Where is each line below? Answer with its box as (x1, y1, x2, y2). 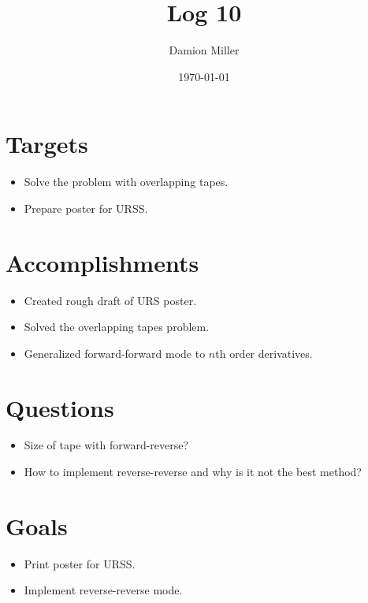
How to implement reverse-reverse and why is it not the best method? (24, 463, 362, 480)
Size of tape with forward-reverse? (24, 437, 189, 453)
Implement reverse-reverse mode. (24, 582, 183, 598)
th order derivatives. (215, 344, 313, 361)
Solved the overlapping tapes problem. (24, 318, 210, 335)
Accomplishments (6, 246, 199, 278)
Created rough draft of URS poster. (24, 292, 197, 308)
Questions (6, 391, 114, 423)
